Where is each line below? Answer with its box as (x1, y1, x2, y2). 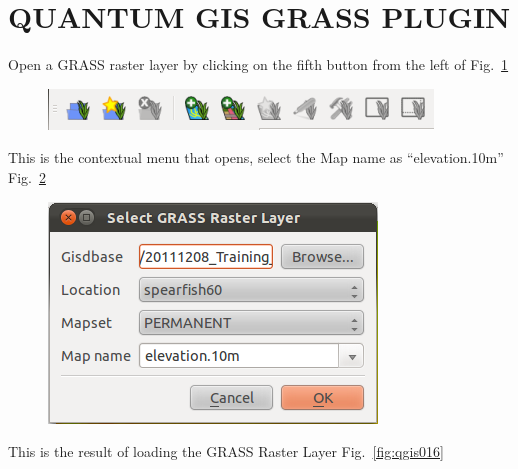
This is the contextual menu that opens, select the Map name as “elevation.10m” (8, 147, 504, 168)
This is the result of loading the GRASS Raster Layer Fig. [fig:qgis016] (8, 441, 444, 462)
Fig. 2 (8, 166, 46, 187)
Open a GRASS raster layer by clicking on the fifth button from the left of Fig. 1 (8, 54, 509, 75)
